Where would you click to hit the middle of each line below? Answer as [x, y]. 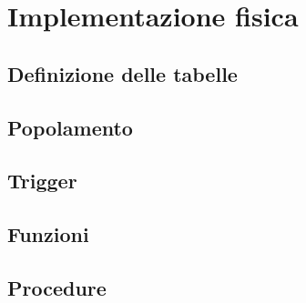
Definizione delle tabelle [122, 73]
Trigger [42, 181]
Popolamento [70, 127]
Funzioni [48, 234]
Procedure [57, 287]
